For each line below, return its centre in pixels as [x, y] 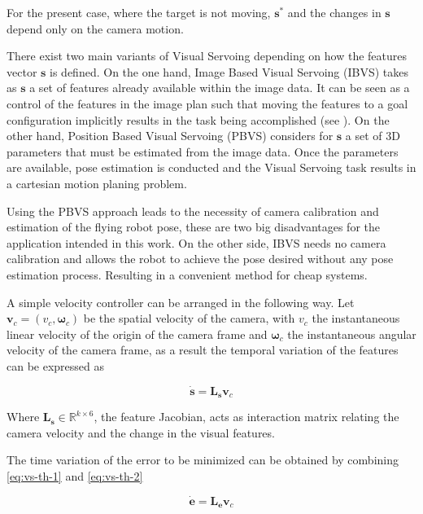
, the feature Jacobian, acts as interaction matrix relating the [246, 417]
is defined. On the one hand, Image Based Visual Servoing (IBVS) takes [229, 71]
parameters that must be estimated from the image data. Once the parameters [203, 151]
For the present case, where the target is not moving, [139, 12]
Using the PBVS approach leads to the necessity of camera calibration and [193, 211]
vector [22, 71]
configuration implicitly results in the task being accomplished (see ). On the [198, 119]
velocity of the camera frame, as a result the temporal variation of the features [203, 350]
